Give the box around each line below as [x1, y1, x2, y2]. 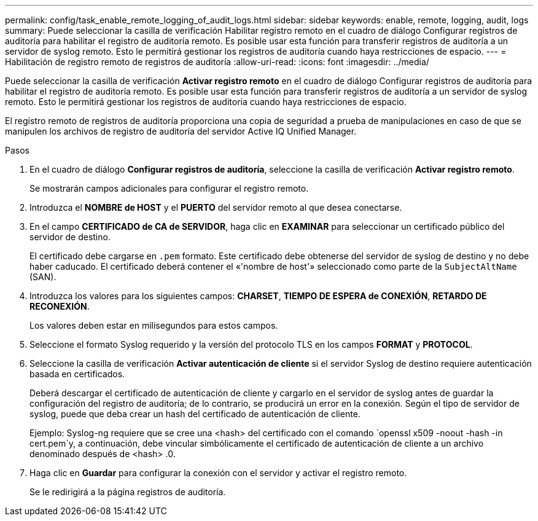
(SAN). [29, 272, 57, 282]
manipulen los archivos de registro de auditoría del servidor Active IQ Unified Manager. [5, 126, 357, 136]
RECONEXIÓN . [29, 301, 90, 311]
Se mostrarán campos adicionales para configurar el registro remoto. [29, 183, 309, 194]
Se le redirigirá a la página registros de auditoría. [29, 487, 226, 497]
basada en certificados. [29, 369, 125, 379]
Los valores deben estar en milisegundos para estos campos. [29, 320, 278, 331]
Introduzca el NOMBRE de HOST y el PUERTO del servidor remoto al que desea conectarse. [29, 202, 402, 213]
